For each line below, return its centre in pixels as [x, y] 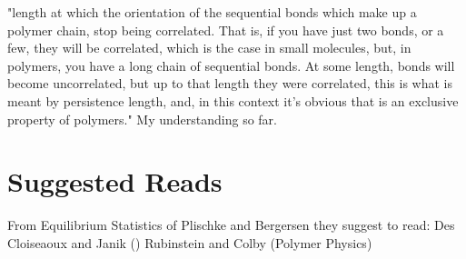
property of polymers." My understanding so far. [142, 119]
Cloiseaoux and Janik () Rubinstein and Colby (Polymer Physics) [190, 242]
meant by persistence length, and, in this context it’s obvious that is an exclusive [233, 100]
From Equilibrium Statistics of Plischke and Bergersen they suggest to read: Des [231, 225]
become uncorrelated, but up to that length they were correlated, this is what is [230, 83]
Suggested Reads [115, 181]
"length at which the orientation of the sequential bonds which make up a [212, 12]
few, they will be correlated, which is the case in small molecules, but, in [209, 48]
